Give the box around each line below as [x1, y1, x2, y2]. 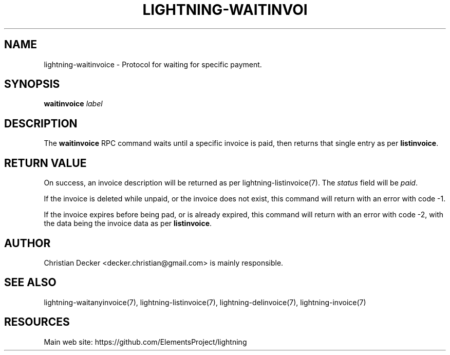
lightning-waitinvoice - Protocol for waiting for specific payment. [44, 60, 262, 69]
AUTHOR [4, 236, 51, 250]
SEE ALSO [4, 276, 57, 289]
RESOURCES [4, 315, 70, 329]
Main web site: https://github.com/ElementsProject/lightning [44, 337, 247, 346]
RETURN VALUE [4, 156, 87, 170]
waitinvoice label [44, 99, 103, 108]
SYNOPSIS [4, 78, 60, 91]
